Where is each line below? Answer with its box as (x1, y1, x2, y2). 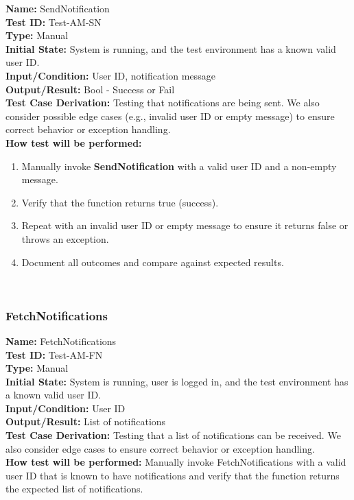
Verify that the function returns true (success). (21, 195, 219, 209)
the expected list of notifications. (5, 481, 143, 496)
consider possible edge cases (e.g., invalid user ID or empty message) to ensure (5, 108, 335, 123)
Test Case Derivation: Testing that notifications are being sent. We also (5, 95, 320, 110)
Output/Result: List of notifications (5, 414, 166, 429)
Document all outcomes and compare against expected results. (21, 254, 284, 269)
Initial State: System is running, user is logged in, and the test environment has (5, 374, 349, 388)
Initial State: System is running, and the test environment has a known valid (5, 41, 336, 56)
